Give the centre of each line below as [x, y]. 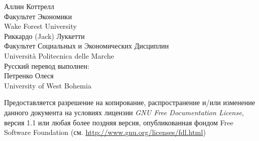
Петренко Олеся [29, 76]
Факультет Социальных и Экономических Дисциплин [87, 46]
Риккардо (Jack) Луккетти [44, 36]
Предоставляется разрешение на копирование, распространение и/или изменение [130, 102]
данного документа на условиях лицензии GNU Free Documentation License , [124, 112]
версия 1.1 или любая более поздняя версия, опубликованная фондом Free [119, 122]
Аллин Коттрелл [29, 6]
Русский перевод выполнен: [47, 65]
